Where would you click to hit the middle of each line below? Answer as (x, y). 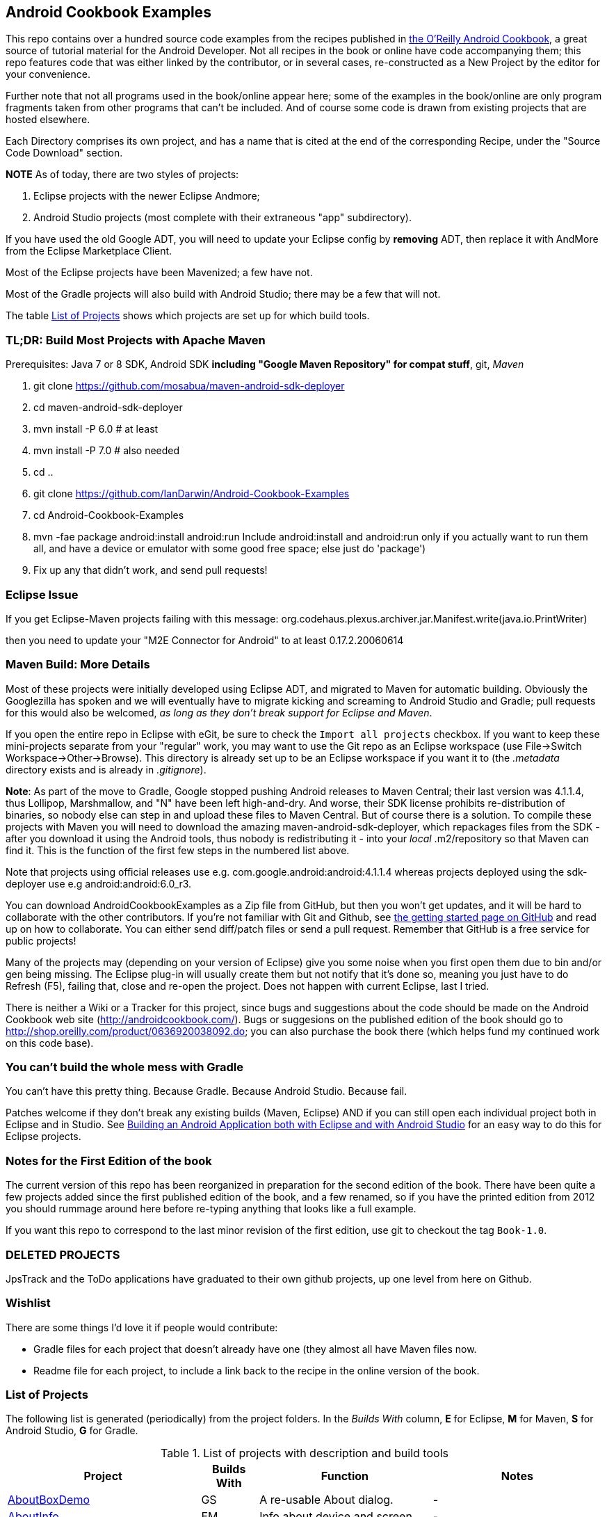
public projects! (41, 940)
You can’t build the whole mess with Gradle (124, 1067)
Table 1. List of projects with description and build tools (305, 1453)
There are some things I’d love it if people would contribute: (142, 1327)
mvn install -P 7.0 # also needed (107, 451)
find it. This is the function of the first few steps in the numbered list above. (178, 850)
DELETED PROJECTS (63, 1254)
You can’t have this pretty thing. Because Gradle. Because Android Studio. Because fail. (207, 1091)
